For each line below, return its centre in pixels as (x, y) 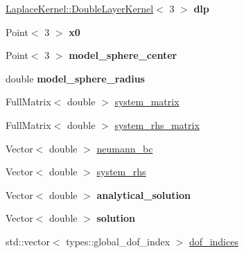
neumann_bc (125, 148)
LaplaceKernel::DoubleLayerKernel (80, 8)
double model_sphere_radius (75, 78)
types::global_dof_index (118, 241)
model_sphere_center (123, 55)
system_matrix (147, 102)
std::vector (28, 241)
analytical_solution (143, 194)
